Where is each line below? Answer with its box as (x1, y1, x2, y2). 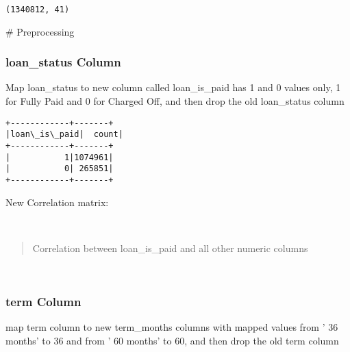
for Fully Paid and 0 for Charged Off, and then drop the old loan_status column (5, 94, 345, 108)
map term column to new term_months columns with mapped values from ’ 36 (5, 320, 338, 334)
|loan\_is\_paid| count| (5, 129, 123, 140)
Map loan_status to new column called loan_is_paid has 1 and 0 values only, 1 (5, 80, 341, 95)
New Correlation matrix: (5, 194, 109, 209)
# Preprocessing (5, 24, 75, 38)
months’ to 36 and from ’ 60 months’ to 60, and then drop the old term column (5, 333, 339, 347)
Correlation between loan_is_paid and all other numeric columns (32, 240, 308, 255)
